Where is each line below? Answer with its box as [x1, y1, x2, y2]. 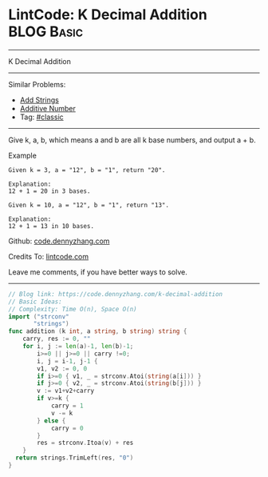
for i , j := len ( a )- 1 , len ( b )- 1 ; [22, 343, 134, 351]
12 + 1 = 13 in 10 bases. [8, 222, 94, 230]
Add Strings [19, 94, 60, 105]
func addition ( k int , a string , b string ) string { [8, 327, 187, 335]
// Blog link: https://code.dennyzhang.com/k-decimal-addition [8, 290, 223, 298]
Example [8, 150, 37, 160]
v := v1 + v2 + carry [37, 387, 94, 395]
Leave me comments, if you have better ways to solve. [8, 267, 187, 277]
